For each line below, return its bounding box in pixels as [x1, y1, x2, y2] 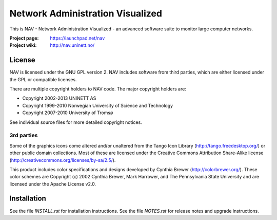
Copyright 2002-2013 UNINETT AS [22, 95, 96, 101]
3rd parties [9, 132, 38, 139]
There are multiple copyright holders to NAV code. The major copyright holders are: [9, 86, 187, 92]
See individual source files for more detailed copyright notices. [9, 119, 142, 125]
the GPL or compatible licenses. [9, 76, 77, 82]
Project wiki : [9, 42, 37, 48]
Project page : [9, 35, 39, 41]
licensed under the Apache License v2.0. [9, 180, 96, 187]
